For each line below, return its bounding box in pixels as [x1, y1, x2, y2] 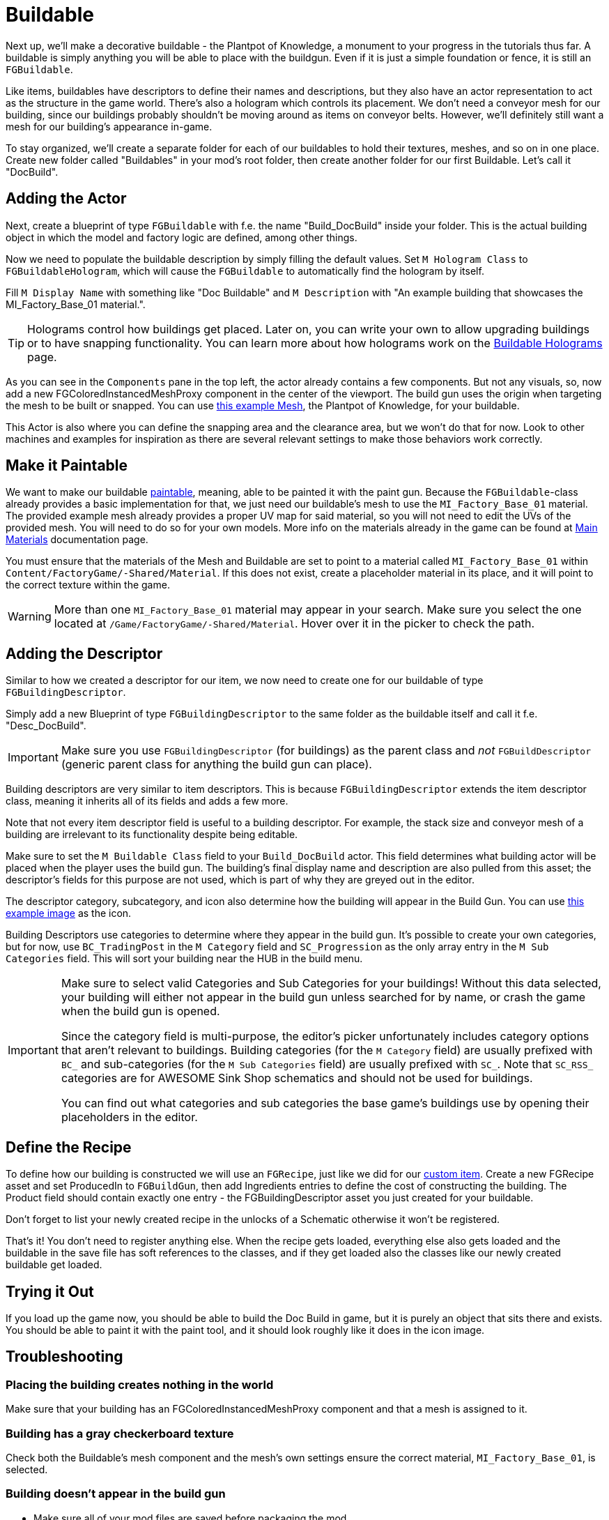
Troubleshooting [6, 1348, 123, 1366]
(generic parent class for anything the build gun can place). [61, 757, 372, 772]
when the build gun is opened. [61, 1004, 220, 1019]
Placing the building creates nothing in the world [6, 1377, 274, 1392]
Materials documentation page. [6, 533, 148, 546]
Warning [8, 609, 52, 624]
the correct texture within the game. [6, 579, 170, 591]
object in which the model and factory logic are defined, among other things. [6, 231, 357, 243]
